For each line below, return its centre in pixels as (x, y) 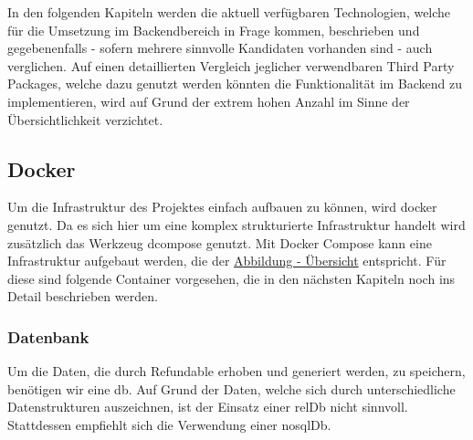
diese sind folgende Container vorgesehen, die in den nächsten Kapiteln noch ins (231, 278)
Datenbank (48, 336)
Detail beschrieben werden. (83, 296)
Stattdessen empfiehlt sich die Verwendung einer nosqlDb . (169, 424)
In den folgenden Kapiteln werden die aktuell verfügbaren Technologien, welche (229, 12)
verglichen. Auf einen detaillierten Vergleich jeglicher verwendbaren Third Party (231, 65)
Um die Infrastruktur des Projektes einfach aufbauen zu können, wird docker (222, 207)
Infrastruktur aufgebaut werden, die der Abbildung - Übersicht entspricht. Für (227, 261)
